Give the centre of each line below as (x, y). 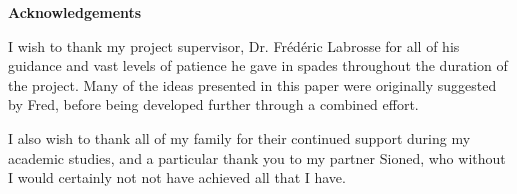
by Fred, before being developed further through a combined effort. (213, 104)
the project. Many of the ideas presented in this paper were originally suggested (252, 84)
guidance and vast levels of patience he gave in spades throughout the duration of (258, 65)
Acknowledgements (75, 12)
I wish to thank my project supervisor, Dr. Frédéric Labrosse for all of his (234, 45)
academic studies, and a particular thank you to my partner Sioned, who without (257, 157)
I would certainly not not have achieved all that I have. (177, 177)
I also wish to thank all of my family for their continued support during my (239, 137)
